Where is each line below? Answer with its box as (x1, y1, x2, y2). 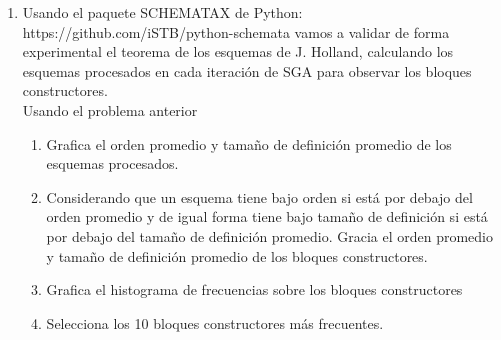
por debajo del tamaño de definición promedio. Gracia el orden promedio (46, 225, 493, 246)
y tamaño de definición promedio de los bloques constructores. (46, 245, 428, 266)
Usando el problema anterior (22, 99, 198, 120)
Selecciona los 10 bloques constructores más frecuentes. (46, 312, 384, 333)
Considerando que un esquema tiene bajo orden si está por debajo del (46, 186, 473, 207)
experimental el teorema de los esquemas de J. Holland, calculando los (22, 41, 454, 62)
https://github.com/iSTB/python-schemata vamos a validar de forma (22, 21, 450, 42)
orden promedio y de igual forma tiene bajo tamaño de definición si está (46, 206, 488, 227)
